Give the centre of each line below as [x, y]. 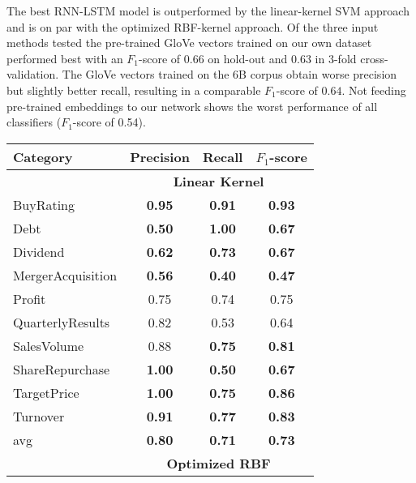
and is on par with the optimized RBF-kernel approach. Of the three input [193, 26]
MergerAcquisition [65, 275]
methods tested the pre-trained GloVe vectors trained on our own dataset [189, 43]
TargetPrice [46, 392]
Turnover [39, 416]
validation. [33, 74]
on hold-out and [248, 58]
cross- [374, 58]
